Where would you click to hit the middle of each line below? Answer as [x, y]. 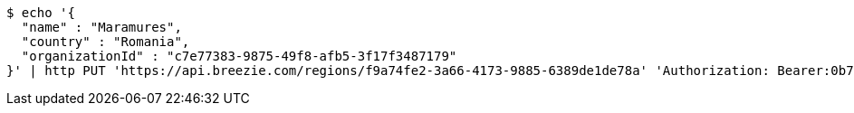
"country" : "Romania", [106, 42]
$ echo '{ [41, 13]
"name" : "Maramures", [101, 27]
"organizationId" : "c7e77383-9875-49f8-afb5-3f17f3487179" [239, 56]
